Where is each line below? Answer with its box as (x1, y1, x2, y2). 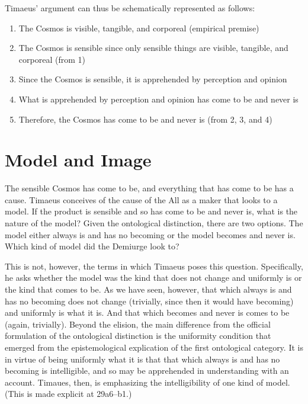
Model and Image (5, 148, 152, 172)
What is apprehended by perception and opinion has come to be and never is (18, 92, 299, 105)
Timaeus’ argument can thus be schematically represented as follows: (5, 2, 255, 14)
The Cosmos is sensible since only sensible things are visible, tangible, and (18, 41, 288, 54)
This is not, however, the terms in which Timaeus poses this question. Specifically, (5, 259, 303, 272)
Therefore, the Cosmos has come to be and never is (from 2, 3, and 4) (18, 113, 272, 125)
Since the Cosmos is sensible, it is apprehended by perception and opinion (18, 73, 287, 85)
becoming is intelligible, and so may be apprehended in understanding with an (5, 364, 289, 377)
